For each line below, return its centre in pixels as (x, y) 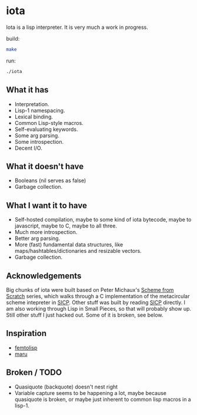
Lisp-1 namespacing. (40, 110)
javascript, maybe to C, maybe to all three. (66, 226)
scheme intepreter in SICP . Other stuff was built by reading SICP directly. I (96, 302)
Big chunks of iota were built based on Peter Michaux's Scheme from (90, 289)
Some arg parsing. (37, 135)
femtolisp (26, 348)
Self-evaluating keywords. (46, 129)
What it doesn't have (45, 166)
